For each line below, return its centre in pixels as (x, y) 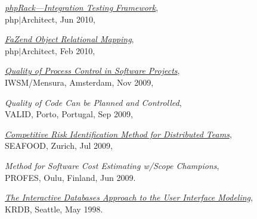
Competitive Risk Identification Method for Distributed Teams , (118, 134)
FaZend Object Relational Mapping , (69, 39)
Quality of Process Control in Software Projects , (92, 71)
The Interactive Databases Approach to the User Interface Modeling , (129, 197)
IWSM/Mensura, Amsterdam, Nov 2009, (79, 82)
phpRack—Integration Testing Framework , (82, 7)
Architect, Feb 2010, (58, 50)
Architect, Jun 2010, (58, 19)
